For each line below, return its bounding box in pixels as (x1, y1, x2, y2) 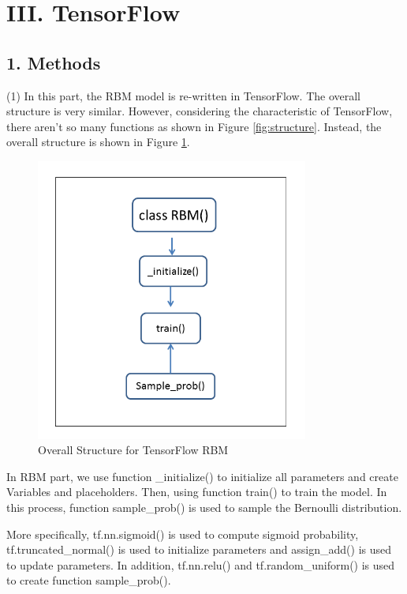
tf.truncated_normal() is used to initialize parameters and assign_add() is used (6, 541, 391, 558)
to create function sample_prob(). (6, 572, 171, 588)
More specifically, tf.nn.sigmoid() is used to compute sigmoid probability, (6, 525, 359, 542)
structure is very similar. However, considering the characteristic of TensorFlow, (6, 103, 393, 119)
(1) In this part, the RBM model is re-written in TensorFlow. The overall (6, 87, 360, 103)
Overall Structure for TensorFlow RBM (38, 442, 229, 458)
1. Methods (6, 50, 101, 74)
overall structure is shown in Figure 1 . (6, 133, 190, 150)
